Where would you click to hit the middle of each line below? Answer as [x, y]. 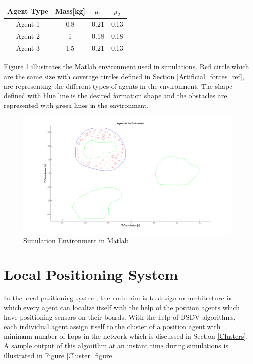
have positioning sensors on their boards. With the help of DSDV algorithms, [120, 317]
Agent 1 [28, 24]
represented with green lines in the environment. [76, 105]
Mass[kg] [70, 11]
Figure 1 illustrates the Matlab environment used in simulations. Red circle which [126, 67]
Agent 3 [28, 48]
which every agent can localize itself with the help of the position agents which [122, 307]
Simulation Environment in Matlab [76, 241]
